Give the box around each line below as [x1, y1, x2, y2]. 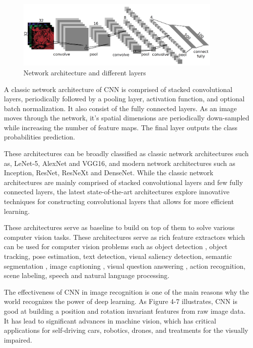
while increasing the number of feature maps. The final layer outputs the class [4, 122, 238, 132]
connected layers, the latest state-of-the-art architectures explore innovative [4, 186, 230, 197]
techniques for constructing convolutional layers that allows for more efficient [4, 196, 234, 207]
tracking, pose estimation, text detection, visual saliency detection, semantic [4, 251, 232, 261]
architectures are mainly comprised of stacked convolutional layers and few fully [4, 177, 243, 187]
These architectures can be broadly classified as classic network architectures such [4, 148, 249, 159]
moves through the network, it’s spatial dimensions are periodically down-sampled [4, 113, 250, 123]
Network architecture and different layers [23, 67, 146, 77]
